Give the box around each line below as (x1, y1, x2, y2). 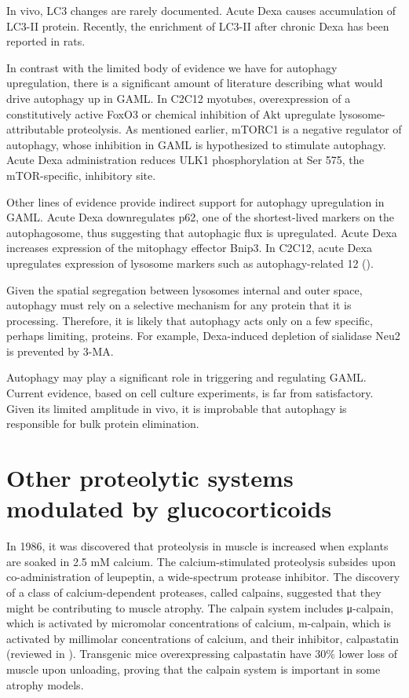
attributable (6, 121, 64, 137)
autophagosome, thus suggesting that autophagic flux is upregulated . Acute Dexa (6, 224, 397, 240)
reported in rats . (6, 33, 86, 49)
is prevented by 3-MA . (6, 342, 114, 359)
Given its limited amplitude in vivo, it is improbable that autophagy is (6, 400, 347, 416)
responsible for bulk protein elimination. (6, 415, 199, 432)
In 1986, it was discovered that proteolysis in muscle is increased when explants (6, 538, 389, 554)
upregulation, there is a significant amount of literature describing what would (6, 75, 383, 91)
